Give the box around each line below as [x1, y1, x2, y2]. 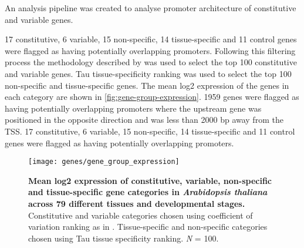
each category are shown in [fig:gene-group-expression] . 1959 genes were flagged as [5, 91, 299, 103]
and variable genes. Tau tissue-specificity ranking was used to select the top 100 [5, 67, 292, 79]
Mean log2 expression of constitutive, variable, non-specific [28, 174, 272, 186]
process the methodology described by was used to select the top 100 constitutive [5, 56, 297, 68]
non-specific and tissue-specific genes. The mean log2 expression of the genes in [5, 79, 289, 91]
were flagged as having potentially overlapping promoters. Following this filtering [5, 44, 296, 56]
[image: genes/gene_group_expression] [28, 157, 180, 166]
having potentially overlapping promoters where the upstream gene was [5, 102, 262, 114]
